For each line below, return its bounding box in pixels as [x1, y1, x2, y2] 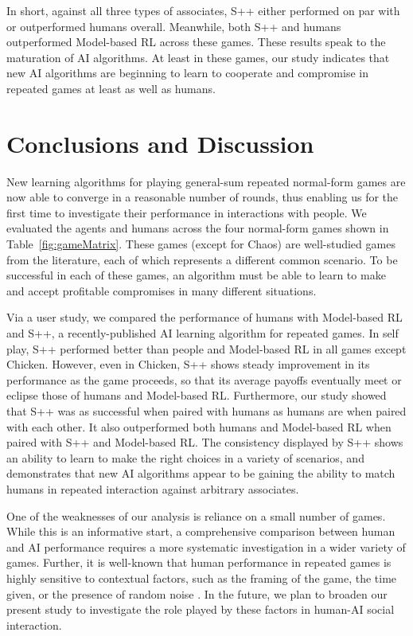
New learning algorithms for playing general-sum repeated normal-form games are [6, 173, 406, 189]
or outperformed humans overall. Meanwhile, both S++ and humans [6, 18, 341, 34]
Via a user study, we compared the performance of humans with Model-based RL [6, 309, 403, 326]
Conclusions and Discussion [6, 127, 314, 159]
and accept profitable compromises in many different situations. [6, 282, 317, 298]
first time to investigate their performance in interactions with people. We [6, 204, 367, 220]
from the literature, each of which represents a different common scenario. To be [6, 251, 398, 267]
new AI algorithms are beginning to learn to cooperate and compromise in [6, 64, 368, 81]
